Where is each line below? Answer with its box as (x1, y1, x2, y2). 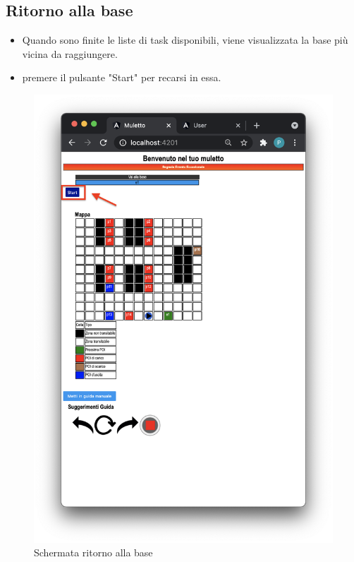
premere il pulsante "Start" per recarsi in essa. (22, 70, 221, 85)
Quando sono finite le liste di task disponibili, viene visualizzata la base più (22, 32, 348, 47)
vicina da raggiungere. (22, 46, 118, 61)
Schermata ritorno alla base (34, 545, 153, 560)
